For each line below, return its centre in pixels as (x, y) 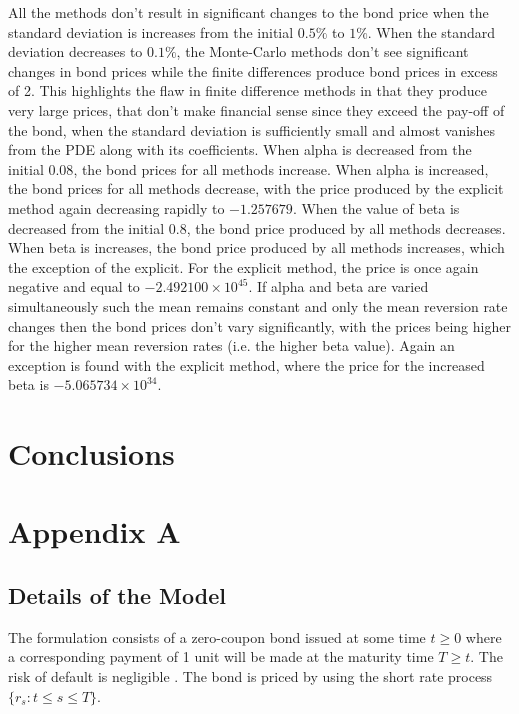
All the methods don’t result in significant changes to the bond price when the (248, 12)
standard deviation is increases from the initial (151, 31)
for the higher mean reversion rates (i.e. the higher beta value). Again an (231, 345)
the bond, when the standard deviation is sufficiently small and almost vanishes (252, 129)
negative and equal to (74, 286)
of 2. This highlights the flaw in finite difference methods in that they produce (248, 90)
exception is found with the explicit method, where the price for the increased (246, 364)
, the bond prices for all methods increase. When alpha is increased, (281, 168)
